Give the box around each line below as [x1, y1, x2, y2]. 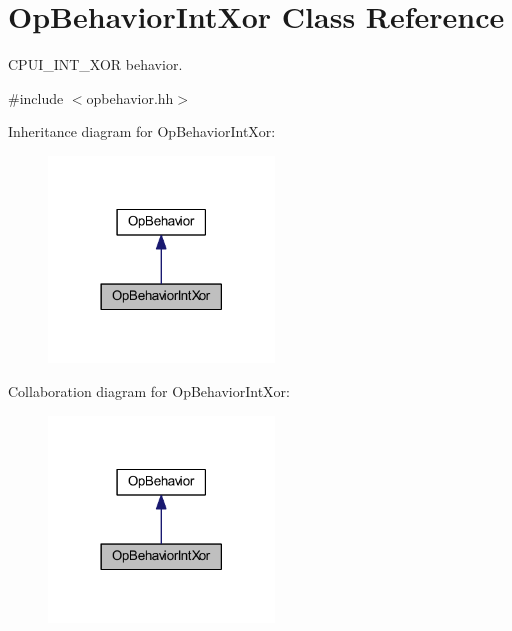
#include [8, 87, 64, 108]
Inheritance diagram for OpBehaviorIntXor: [8, 121, 276, 142]
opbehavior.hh [86, 87, 174, 108]
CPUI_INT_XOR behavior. [8, 54, 183, 75]
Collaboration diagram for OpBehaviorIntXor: [8, 381, 291, 401]
